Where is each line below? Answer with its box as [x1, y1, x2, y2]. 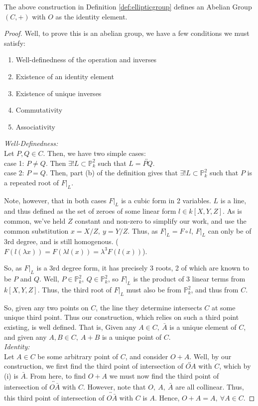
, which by [219, 361, 251, 371]
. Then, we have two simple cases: [43, 147, 146, 158]
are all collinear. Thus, [175, 382, 244, 392]
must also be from [126, 284, 182, 295]
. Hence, [154, 393, 180, 403]
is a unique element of [169, 322, 237, 332]
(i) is [4, 371, 18, 381]
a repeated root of [4, 177, 59, 187]
